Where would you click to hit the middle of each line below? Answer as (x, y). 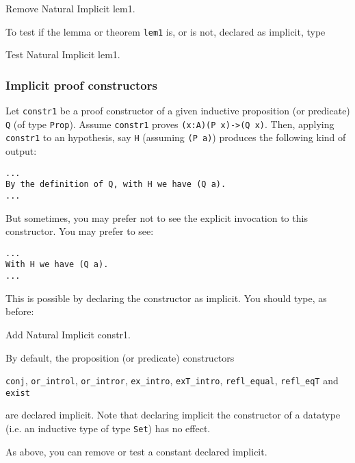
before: (20, 311)
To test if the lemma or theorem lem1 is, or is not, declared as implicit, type (166, 31)
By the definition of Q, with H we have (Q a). (116, 185)
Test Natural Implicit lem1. (63, 54)
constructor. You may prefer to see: (80, 231)
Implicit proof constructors (81, 85)
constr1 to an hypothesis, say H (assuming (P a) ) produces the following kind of (176, 137)
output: (21, 151)
